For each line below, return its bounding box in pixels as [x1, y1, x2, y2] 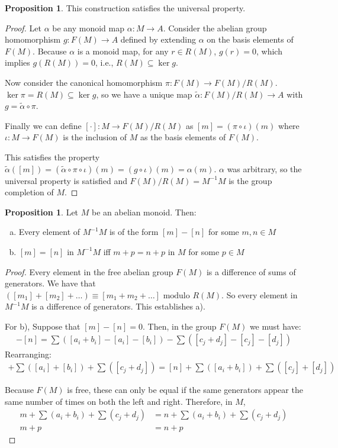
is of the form [109, 225, 159, 238]
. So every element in [221, 288, 298, 301]
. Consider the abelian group [163, 21, 267, 34]
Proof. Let [5, 21, 41, 34]
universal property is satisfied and [5, 174, 127, 186]
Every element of [18, 225, 81, 238]
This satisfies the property [5, 150, 100, 163]
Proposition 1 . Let [5, 205, 79, 218]
